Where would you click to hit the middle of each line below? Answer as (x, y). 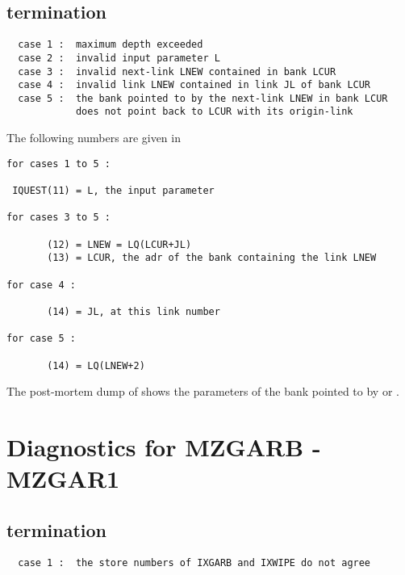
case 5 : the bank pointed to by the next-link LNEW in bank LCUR (203, 98)
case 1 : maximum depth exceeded (111, 45)
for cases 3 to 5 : (58, 218)
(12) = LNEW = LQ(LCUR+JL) (119, 244)
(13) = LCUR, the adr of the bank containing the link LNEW (212, 258)
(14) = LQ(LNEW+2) (96, 365)
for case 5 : (41, 339)
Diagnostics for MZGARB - (164, 447)
